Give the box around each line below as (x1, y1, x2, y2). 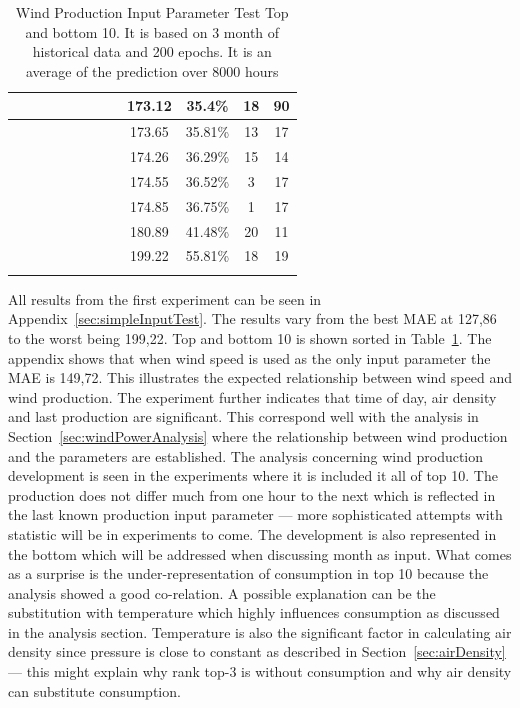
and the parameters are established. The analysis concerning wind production (8, 445, 484, 466)
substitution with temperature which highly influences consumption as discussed (8, 602, 500, 623)
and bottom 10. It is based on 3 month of (25, 21, 280, 42)
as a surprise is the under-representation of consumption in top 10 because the (8, 563, 489, 584)
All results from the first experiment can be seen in (8, 288, 322, 309)
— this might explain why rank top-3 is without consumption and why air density (8, 661, 512, 682)
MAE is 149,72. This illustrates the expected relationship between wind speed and (8, 367, 512, 388)
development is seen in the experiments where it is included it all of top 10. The (8, 465, 498, 486)
